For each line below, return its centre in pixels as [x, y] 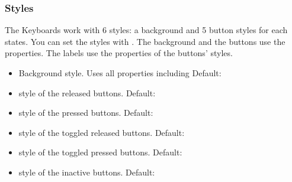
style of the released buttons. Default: [87, 92]
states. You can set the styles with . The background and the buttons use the [145, 41]
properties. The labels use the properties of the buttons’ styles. [119, 53]
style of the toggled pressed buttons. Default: [100, 152]
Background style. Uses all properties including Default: [120, 73]
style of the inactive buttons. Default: [87, 172]
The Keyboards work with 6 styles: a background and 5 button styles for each [146, 30]
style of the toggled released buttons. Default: [102, 132]
